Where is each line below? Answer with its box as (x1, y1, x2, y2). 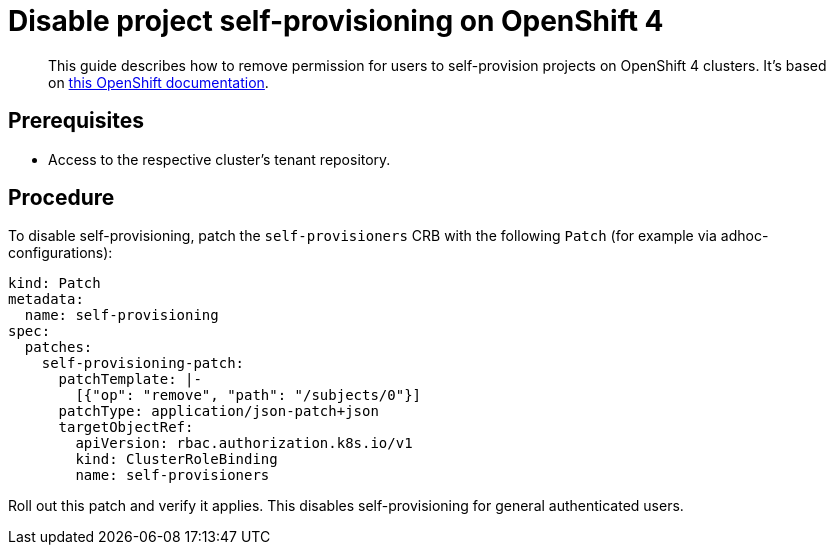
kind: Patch (8, 275, 101, 292)
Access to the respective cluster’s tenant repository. (48, 150, 391, 168)
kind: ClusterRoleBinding (75, 451, 278, 468)
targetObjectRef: (58, 419, 194, 436)
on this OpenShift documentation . (48, 73, 269, 91)
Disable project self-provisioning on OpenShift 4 (8, 4, 664, 38)
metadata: (8, 291, 84, 308)
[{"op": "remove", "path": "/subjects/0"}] (75, 387, 422, 404)
